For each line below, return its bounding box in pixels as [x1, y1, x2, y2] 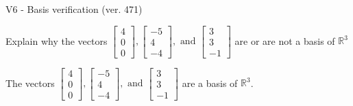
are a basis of [182, 75, 238, 90]
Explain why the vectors [5, 33, 108, 48]
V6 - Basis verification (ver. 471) [5, 2, 143, 16]
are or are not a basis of [234, 33, 335, 48]
